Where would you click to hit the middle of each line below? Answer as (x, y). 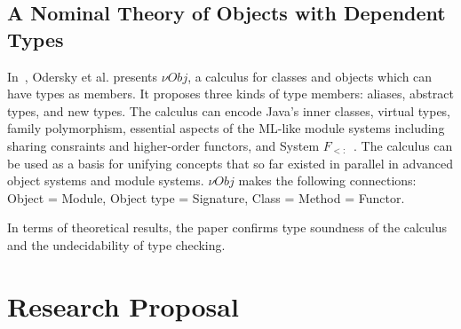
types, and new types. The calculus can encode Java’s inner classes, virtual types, (229, 110)
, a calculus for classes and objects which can (310, 76)
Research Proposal (123, 305)
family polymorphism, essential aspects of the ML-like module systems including (226, 128)
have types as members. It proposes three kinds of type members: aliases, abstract (230, 94)
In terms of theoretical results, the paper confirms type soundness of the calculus (227, 227)
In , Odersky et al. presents (83, 76)
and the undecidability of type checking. (116, 244)
